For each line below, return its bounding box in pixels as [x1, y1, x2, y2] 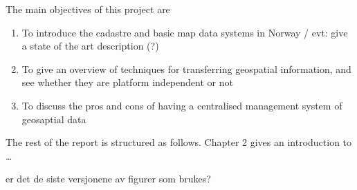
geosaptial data [21, 112, 86, 126]
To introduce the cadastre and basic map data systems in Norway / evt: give [21, 25, 348, 39]
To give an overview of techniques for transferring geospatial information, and [21, 61, 351, 76]
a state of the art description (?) [21, 39, 159, 53]
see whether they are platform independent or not [21, 75, 233, 89]
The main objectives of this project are [6, 2, 170, 16]
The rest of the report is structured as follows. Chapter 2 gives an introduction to [6, 135, 352, 149]
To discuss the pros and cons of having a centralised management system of [21, 98, 342, 112]
